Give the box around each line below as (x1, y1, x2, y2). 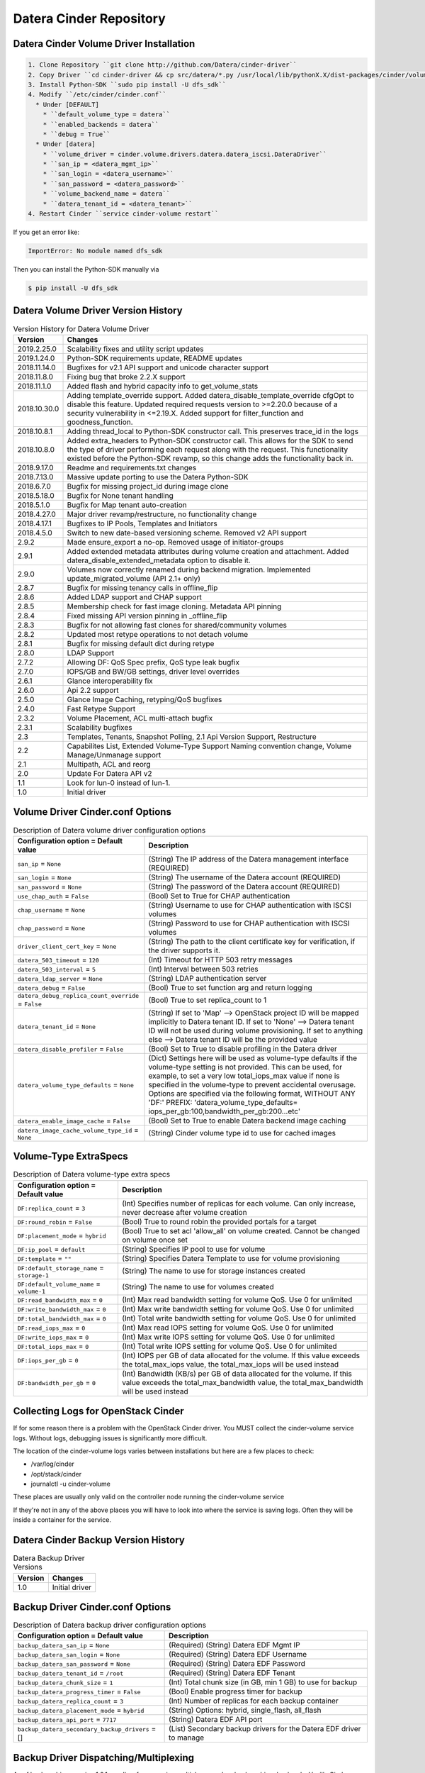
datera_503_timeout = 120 (17, 955, 99, 965)
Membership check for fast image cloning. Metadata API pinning (67, 601, 282, 611)
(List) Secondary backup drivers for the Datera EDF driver (169, 1724, 361, 1734)
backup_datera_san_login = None (17, 1650, 120, 1660)
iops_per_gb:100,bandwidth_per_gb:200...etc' (148, 1106, 301, 1116)
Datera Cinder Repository (13, 11, 166, 26)
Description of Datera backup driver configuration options (13, 1621, 207, 1630)
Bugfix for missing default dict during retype (67, 638, 215, 648)
